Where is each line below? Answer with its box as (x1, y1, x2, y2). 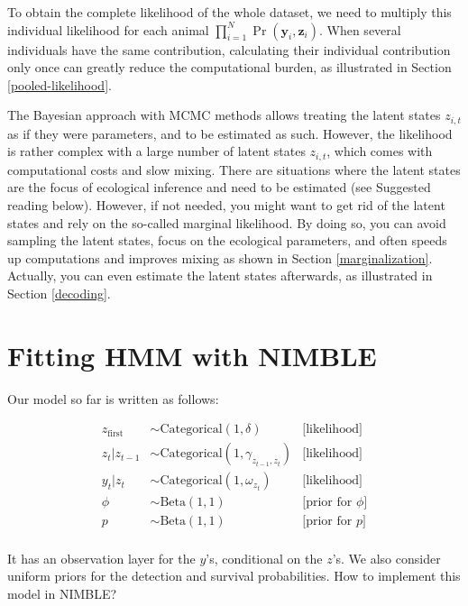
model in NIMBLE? (7, 583, 117, 602)
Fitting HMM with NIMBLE (7, 336, 377, 373)
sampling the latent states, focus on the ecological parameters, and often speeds (7, 231, 447, 250)
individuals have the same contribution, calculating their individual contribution (7, 40, 451, 59)
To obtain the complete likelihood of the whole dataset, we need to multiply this (7, 3, 452, 21)
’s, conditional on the (206, 548, 323, 567)
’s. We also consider (332, 548, 441, 567)
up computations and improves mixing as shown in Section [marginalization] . (7, 248, 433, 267)
